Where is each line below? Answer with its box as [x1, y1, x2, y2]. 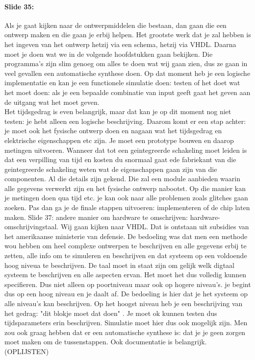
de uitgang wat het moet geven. [4, 96, 100, 107]
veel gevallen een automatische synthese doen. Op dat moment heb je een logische [4, 68, 251, 78]
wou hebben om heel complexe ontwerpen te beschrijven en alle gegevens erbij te [4, 240, 247, 251]
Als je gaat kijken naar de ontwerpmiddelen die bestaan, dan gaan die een [4, 20, 227, 30]
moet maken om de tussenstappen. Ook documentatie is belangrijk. [4, 336, 207, 347]
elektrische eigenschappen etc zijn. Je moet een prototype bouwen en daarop [4, 135, 234, 145]
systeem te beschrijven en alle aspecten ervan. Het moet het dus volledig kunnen [4, 269, 247, 280]
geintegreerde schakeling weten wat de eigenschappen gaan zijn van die [4, 164, 217, 174]
